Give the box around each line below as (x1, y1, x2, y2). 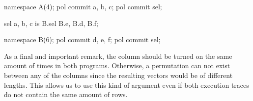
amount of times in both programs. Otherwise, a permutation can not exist (4, 60, 230, 71)
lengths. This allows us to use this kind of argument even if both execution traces (4, 79, 249, 90)
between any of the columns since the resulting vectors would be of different (4, 70, 233, 80)
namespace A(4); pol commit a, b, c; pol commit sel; (4, 1, 162, 11)
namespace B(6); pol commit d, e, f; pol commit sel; (4, 34, 161, 45)
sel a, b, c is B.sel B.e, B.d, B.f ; (4, 18, 98, 28)
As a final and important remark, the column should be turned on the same (4, 50, 232, 61)
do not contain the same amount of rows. (4, 89, 128, 100)
